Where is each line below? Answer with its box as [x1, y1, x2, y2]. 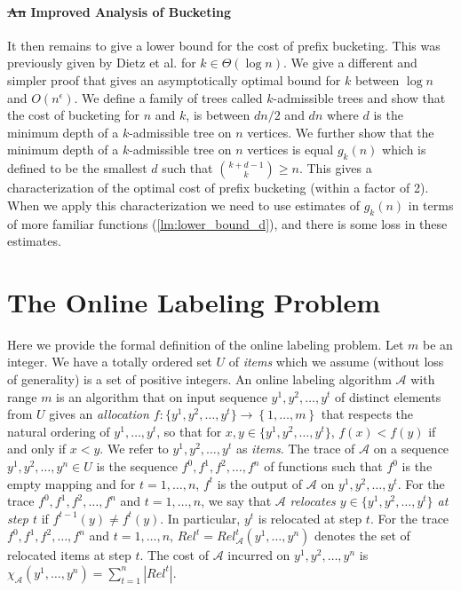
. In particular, [160, 508, 241, 527]
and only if [7, 439, 67, 458]
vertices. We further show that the [247, 122, 434, 141]
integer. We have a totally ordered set [7, 352, 212, 371]
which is [382, 140, 426, 159]
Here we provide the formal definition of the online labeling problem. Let [7, 335, 404, 353]
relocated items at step [7, 546, 131, 564]
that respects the [321, 405, 414, 423]
